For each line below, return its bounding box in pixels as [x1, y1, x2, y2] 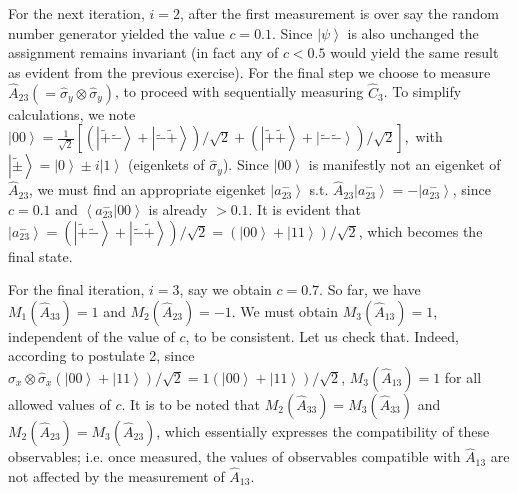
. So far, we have [319, 279, 421, 300]
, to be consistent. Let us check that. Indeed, [185, 325, 459, 346]
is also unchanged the [347, 22, 479, 43]
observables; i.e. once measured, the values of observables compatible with [8, 446, 461, 467]
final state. [8, 245, 73, 266]
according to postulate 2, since [8, 345, 195, 366]
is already [148, 199, 208, 219]
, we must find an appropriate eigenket [29, 179, 266, 200]
